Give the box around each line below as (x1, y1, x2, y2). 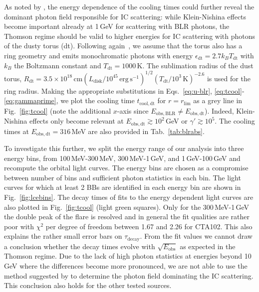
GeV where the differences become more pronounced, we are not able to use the (4, 261, 248, 271)
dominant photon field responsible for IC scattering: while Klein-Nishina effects (4, 11, 247, 21)
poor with (4, 221, 34, 231)
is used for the (207, 73, 251, 83)
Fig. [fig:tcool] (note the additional (4, 105, 111, 116)
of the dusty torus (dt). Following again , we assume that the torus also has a (4, 40, 243, 51)
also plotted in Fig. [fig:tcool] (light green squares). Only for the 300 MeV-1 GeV (4, 201, 250, 212)
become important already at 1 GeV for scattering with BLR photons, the (4, 21, 230, 31)
